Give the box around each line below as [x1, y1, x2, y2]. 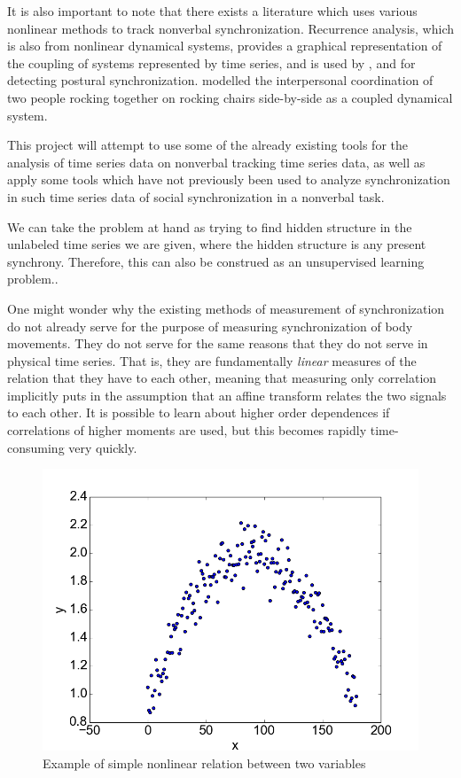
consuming [7, 438, 65, 456]
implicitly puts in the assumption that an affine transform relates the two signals [7, 385, 447, 404]
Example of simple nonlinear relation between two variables [43, 753, 366, 772]
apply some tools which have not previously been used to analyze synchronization [7, 170, 450, 189]
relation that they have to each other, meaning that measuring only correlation [7, 369, 437, 387]
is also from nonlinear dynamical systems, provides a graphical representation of [7, 36, 442, 55]
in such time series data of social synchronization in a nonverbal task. [7, 187, 385, 206]
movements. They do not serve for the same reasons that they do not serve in [7, 334, 428, 353]
